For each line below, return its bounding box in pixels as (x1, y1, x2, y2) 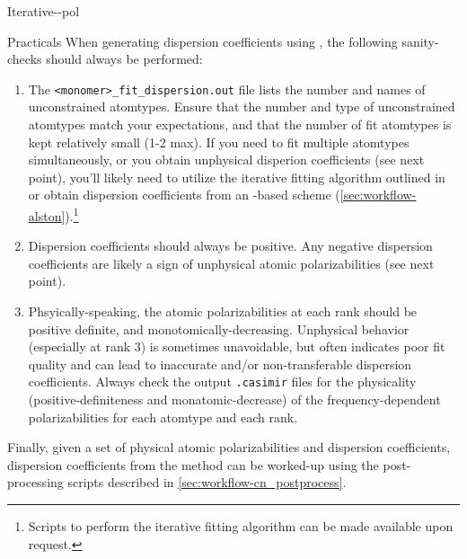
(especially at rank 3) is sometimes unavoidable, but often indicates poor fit (28, 337, 445, 356)
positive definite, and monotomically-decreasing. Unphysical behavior (28, 319, 410, 338)
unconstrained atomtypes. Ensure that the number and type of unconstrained (28, 97, 455, 116)
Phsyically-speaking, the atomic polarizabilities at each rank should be (28, 302, 418, 321)
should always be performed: (46, 49, 203, 68)
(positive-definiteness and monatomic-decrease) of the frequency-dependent (28, 390, 441, 409)
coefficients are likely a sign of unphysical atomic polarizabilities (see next (28, 253, 435, 272)
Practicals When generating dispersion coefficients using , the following (7, 31, 398, 50)
